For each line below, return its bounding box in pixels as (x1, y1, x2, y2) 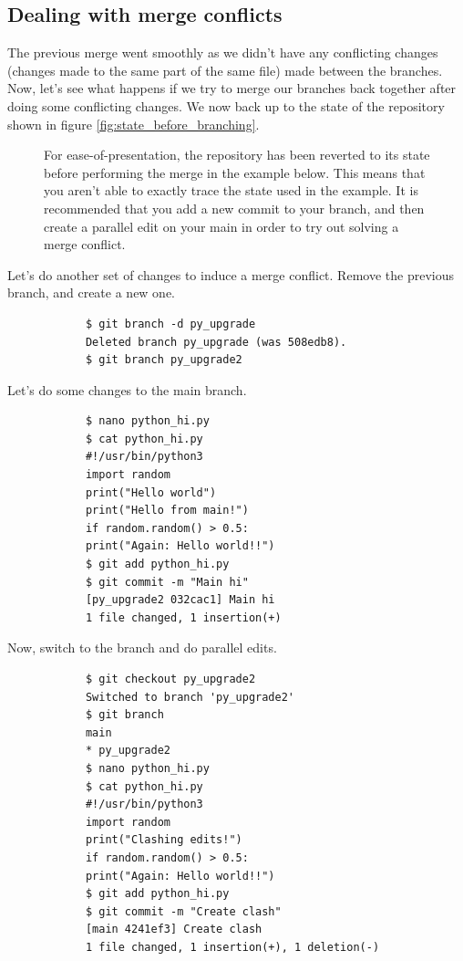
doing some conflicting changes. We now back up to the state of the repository (7, 96, 445, 115)
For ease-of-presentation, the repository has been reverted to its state (44, 145, 430, 164)
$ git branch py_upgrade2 (85, 353, 242, 367)
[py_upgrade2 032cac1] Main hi (85, 593, 275, 607)
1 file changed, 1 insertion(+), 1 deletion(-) (85, 940, 380, 954)
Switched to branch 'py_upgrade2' (85, 690, 294, 704)
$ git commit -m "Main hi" (85, 575, 249, 589)
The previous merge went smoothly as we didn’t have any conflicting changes (7, 43, 438, 62)
